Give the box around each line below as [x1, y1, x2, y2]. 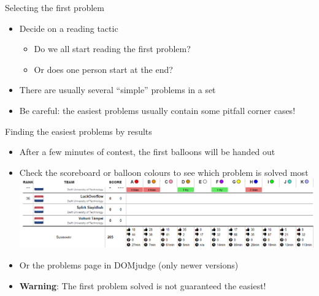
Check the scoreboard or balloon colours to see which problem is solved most [19, 165, 309, 178]
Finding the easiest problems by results [5, 124, 152, 137]
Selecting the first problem [5, 1, 104, 13]
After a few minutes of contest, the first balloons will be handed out [19, 145, 275, 158]
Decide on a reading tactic [19, 21, 118, 34]
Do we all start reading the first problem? [34, 42, 191, 55]
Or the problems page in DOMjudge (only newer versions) [19, 258, 239, 271]
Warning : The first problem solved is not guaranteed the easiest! [19, 279, 266, 292]
